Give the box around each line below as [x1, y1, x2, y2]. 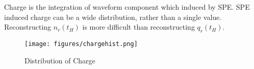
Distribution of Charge [24, 55, 95, 65]
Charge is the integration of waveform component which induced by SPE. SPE [4, 2, 250, 12]
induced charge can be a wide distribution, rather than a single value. [4, 11, 222, 22]
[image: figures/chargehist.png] [24, 40, 138, 48]
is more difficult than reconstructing [82, 21, 195, 32]
